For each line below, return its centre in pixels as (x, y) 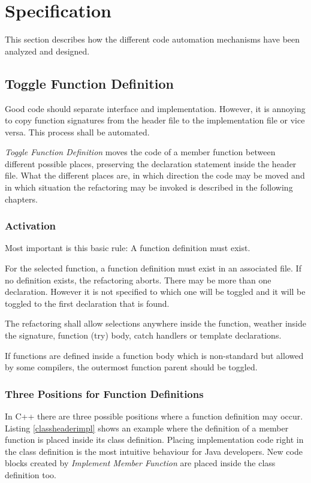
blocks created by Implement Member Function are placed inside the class (140, 463)
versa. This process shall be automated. (77, 132)
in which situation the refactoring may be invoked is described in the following (149, 187)
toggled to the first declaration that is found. (87, 303)
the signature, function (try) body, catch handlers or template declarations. (143, 335)
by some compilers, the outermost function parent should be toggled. (131, 367)
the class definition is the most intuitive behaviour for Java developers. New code (154, 451)
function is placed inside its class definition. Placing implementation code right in (154, 440)
